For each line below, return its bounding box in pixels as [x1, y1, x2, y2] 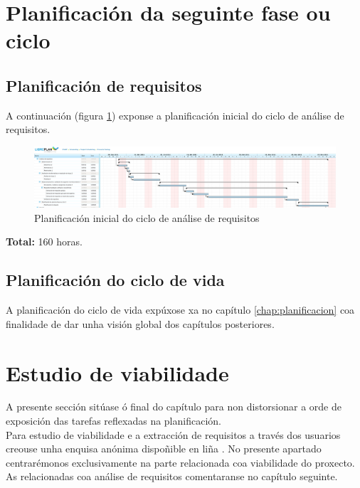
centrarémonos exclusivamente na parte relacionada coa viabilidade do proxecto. [6, 455, 355, 470]
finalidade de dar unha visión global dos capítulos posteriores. [6, 316, 275, 331]
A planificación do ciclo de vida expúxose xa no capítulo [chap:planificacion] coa [6, 302, 355, 317]
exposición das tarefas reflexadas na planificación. [6, 413, 221, 428]
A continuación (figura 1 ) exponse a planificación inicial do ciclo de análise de [6, 107, 344, 122]
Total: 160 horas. [6, 234, 83, 249]
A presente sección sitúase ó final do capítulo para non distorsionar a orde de [6, 399, 342, 414]
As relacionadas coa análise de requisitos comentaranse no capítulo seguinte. [6, 469, 338, 484]
